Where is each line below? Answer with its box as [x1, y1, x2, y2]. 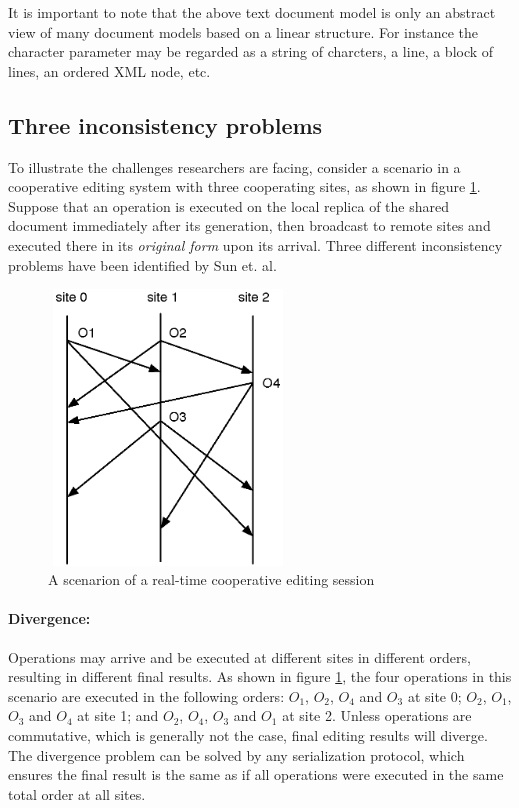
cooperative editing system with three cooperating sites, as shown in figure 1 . [8, 176, 481, 197]
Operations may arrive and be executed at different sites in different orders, [8, 646, 471, 667]
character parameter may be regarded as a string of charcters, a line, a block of [8, 41, 494, 62]
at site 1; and [77, 705, 159, 726]
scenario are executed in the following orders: [8, 685, 285, 706]
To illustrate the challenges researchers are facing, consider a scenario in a [8, 156, 461, 177]
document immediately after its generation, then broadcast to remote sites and [8, 215, 491, 236]
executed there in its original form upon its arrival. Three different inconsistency [8, 234, 503, 255]
